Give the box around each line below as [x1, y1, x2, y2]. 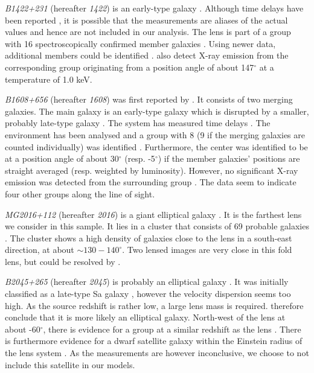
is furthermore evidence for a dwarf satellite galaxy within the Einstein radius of [5, 334, 303, 347]
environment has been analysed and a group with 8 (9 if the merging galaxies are [5, 128, 305, 141]
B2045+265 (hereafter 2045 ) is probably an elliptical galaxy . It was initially [5, 275, 289, 288]
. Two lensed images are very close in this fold [122, 243, 292, 256]
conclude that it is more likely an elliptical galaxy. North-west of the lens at [5, 311, 286, 324]
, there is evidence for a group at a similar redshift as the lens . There [43, 322, 301, 335]
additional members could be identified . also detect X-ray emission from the [5, 49, 289, 62]
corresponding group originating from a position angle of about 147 [5, 60, 254, 73]
